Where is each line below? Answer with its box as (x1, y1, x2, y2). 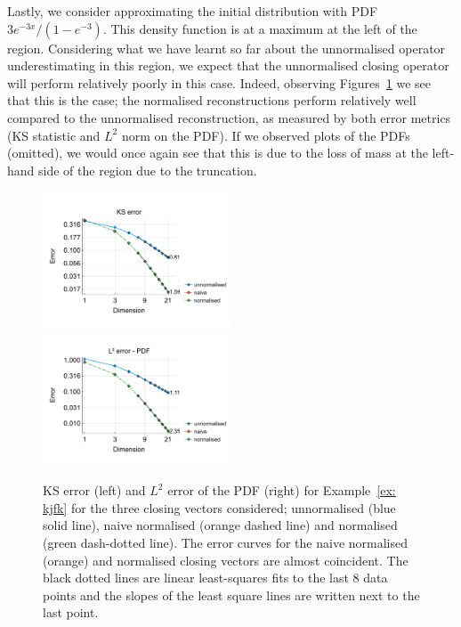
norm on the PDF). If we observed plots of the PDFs (121, 126, 410, 144)
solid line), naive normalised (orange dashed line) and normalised (43, 516, 398, 534)
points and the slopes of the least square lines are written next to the (43, 585, 420, 604)
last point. (43, 603, 99, 622)
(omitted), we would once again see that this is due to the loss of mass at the (7, 143, 428, 162)
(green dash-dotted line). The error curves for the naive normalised (43, 533, 408, 551)
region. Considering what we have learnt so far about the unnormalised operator (7, 38, 446, 57)
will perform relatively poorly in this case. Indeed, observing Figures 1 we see (7, 73, 432, 92)
